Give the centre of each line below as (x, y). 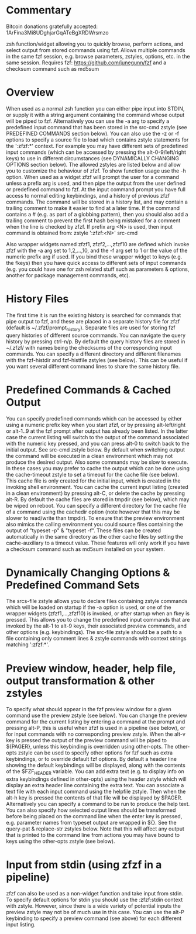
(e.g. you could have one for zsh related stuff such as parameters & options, (98, 269)
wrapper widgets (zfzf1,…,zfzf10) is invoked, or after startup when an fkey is (98, 614)
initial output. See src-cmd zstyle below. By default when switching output (96, 449)
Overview (30, 93)
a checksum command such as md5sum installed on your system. (86, 549)
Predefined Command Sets (73, 585)
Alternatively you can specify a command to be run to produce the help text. (98, 804)
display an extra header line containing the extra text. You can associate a (95, 785)
